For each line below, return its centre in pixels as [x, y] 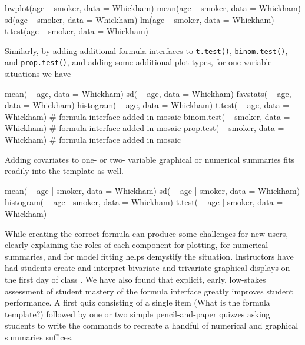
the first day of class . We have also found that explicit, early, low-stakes [135, 279]
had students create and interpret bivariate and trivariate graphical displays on [147, 268]
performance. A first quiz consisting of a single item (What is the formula [137, 302]
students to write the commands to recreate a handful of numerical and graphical [152, 325]
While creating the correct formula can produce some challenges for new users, [147, 233]
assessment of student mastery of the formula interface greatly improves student [149, 291]
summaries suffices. [39, 336]
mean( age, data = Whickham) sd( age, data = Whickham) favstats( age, [148, 93]
